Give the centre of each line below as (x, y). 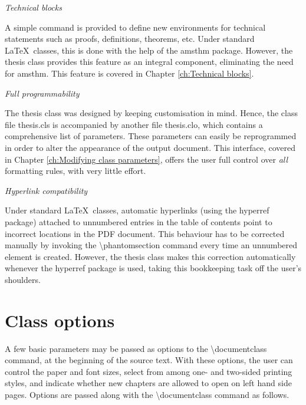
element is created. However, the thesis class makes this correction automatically (150, 256)
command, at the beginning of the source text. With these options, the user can (149, 360)
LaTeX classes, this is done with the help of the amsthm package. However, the (149, 50)
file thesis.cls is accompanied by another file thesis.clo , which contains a (134, 124)
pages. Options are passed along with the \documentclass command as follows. (147, 394)
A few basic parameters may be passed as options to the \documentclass (136, 348)
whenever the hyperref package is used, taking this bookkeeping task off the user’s (153, 268)
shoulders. (23, 279)
